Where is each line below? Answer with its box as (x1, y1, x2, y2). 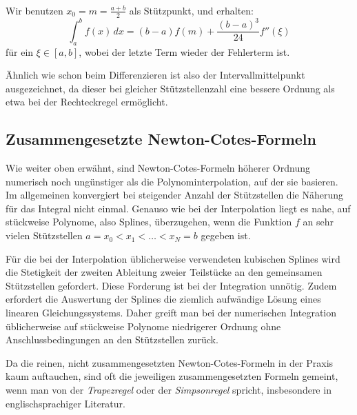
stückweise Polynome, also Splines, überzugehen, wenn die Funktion (6, 214, 292, 229)
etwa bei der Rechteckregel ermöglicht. (6, 94, 168, 109)
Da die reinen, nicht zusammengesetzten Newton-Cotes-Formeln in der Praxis (6, 355, 334, 370)
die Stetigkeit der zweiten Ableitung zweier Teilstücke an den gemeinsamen (6, 265, 323, 279)
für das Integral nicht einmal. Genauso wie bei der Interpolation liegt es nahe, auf (6, 201, 351, 215)
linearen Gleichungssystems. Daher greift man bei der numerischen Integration (6, 305, 337, 320)
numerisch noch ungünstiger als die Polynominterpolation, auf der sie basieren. (6, 174, 338, 188)
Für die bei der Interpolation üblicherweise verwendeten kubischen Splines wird (6, 251, 340, 265)
